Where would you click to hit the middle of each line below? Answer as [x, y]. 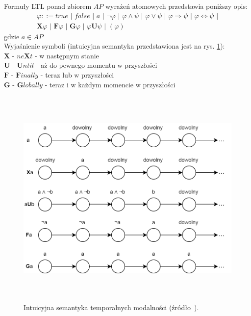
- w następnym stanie [67, 55]
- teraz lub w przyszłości [77, 75]
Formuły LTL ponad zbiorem [48, 6]
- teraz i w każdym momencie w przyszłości [110, 84]
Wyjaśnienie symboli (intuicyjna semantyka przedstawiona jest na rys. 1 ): [114, 46]
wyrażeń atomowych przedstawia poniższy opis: [176, 6]
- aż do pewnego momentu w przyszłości [97, 65]
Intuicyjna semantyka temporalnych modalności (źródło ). [111, 307]
